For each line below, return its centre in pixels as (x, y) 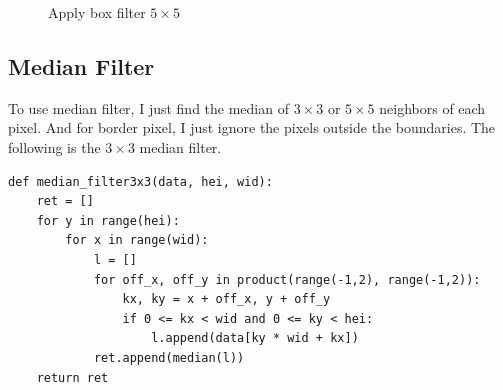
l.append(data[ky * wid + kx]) (255, 338)
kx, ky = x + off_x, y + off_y (226, 299)
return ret (72, 377)
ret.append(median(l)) (169, 357)
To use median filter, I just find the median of (148, 107)
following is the (54, 146)
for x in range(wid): (137, 240)
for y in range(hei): (108, 220)
